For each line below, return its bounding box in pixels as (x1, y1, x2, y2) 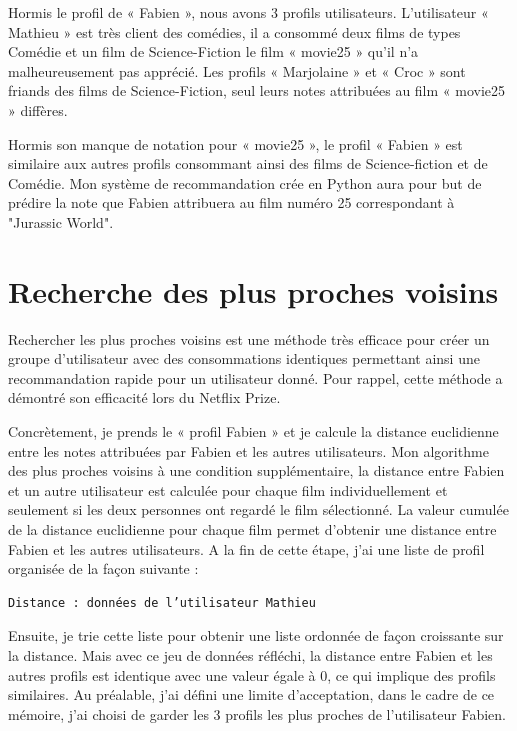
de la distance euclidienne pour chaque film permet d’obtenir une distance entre (8, 519, 497, 539)
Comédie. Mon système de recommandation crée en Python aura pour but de (8, 172, 482, 193)
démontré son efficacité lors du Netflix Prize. (8, 387, 281, 408)
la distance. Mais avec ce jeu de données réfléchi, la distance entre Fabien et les (8, 644, 493, 665)
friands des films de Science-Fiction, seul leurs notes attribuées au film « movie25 (8, 80, 506, 101)
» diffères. (8, 99, 68, 120)
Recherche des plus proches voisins (8, 270, 499, 311)
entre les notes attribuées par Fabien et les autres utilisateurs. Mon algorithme (8, 440, 489, 461)
